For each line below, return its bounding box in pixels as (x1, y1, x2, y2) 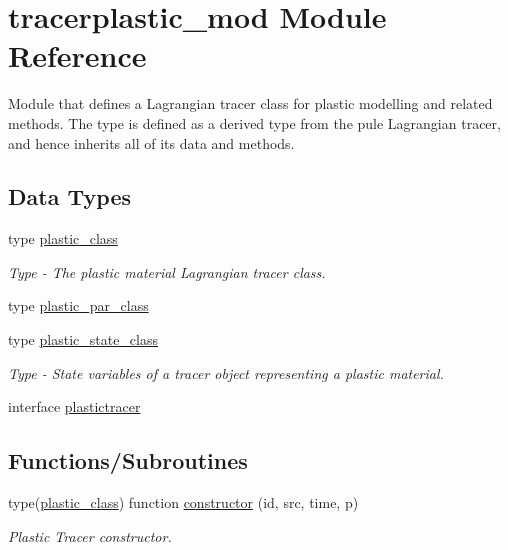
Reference (8, 35, 147, 76)
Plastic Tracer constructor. (8, 525, 172, 546)
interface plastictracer (8, 396, 141, 417)
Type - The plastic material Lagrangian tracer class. (8, 261, 326, 282)
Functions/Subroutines (8, 445, 248, 476)
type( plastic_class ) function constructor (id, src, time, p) (8, 492, 359, 513)
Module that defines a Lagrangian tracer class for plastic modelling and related (8, 93, 493, 114)
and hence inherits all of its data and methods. (8, 132, 295, 153)
